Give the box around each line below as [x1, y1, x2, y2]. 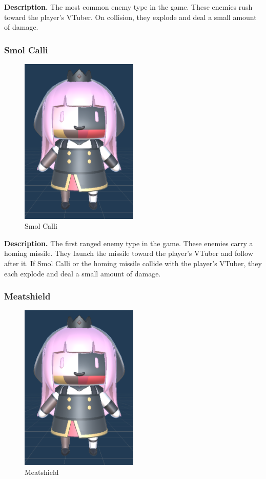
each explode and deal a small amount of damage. [4, 268, 161, 278]
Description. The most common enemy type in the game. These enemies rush [4, 2, 253, 12]
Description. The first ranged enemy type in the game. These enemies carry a [4, 237, 253, 248]
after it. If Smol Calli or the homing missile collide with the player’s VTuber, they [4, 257, 262, 268]
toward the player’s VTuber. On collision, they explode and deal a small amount [4, 11, 257, 22]
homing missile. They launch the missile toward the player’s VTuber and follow [4, 248, 253, 258]
